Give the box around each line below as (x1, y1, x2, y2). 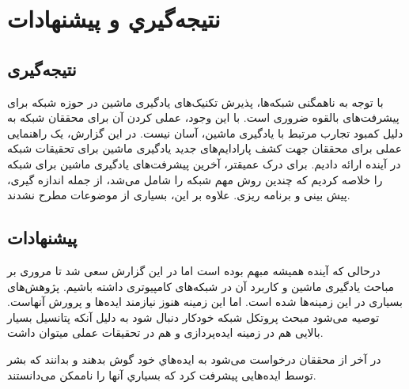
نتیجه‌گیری (7, 56, 77, 81)
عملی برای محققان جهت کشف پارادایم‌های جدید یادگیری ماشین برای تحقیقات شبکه (7, 140, 403, 157)
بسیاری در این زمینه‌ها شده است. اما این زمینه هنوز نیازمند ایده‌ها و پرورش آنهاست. (7, 293, 403, 310)
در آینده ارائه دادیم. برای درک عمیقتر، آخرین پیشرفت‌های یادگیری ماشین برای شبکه (7, 155, 401, 172)
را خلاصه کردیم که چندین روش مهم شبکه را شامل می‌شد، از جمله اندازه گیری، (7, 171, 383, 187)
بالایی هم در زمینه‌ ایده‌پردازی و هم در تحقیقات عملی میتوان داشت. (7, 324, 324, 341)
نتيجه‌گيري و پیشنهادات (7, 2, 221, 35)
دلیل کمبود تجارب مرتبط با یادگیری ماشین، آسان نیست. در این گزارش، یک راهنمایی (7, 124, 403, 141)
